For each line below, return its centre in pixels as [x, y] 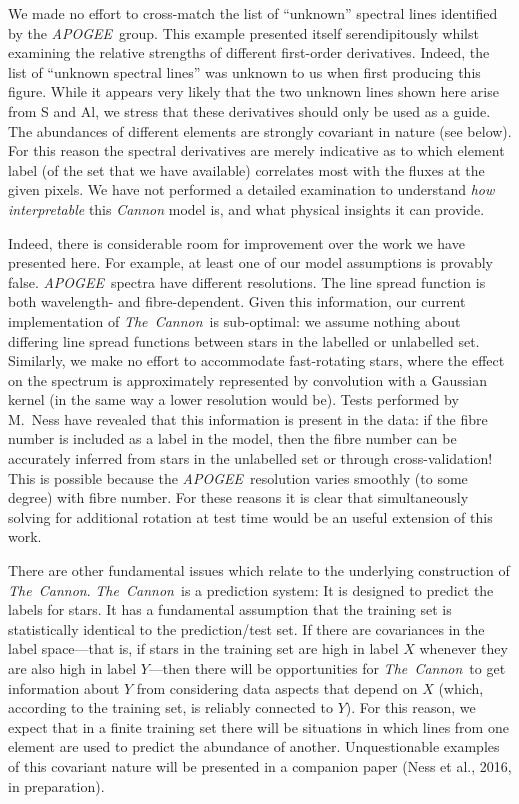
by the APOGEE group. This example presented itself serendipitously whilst [243, 32]
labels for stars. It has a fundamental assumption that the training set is [230, 609]
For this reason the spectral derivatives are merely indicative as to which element [256, 150]
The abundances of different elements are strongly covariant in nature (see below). [260, 130]
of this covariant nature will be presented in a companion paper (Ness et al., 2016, [260, 765]
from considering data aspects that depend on [277, 687]
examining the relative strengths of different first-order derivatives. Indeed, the [249, 52]
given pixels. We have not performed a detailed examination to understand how [251, 189]
